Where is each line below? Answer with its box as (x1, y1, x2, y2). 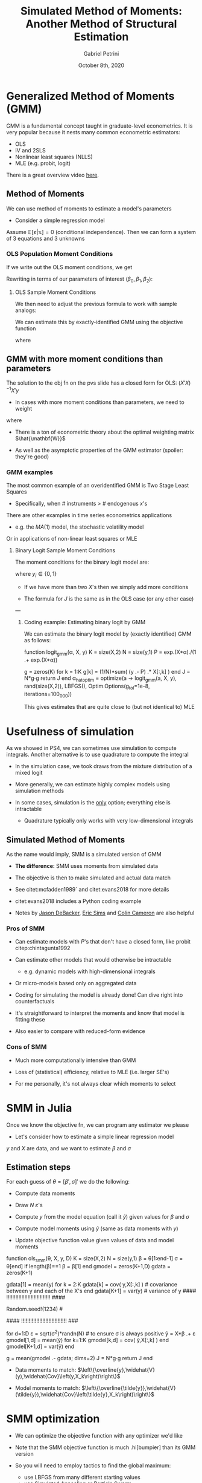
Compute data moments (14, 1190, 75, 1197)
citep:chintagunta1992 (14, 945, 71, 952)
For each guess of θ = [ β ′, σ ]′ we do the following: (6, 1178, 130, 1185)
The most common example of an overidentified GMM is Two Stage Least (6, 482, 189, 489)
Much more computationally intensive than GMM (14, 1057, 136, 1064)
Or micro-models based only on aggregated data (14, 980, 137, 987)
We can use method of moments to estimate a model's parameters (6, 204, 172, 212)
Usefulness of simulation (6, 725, 134, 738)
